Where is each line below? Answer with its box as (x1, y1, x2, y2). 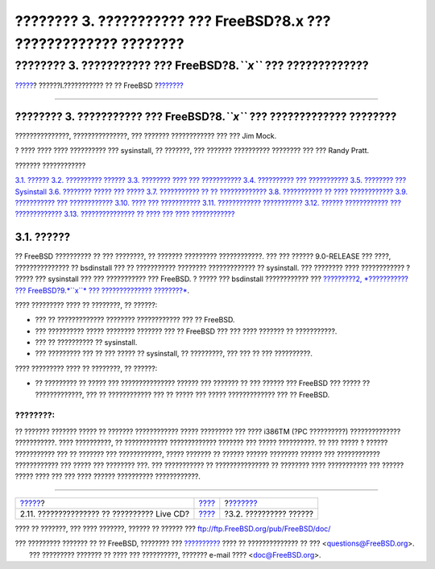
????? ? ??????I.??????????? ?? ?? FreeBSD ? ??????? (14, 81, 184, 90)
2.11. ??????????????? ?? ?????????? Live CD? (19, 508, 190, 519)
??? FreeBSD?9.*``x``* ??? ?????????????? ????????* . (14, 285, 189, 295)
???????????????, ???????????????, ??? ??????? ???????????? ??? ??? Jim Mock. (14, 131, 277, 141)
